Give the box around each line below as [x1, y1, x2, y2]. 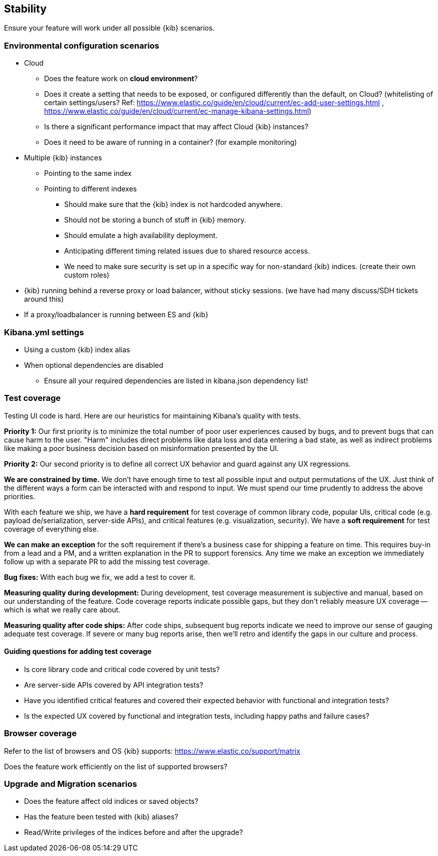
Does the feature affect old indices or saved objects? [24, 797, 198, 806]
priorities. [4, 492, 36, 501]
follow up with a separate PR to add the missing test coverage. [4, 557, 210, 566]
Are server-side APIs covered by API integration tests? [24, 680, 203, 689]
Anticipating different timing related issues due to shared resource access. [64, 247, 310, 256]
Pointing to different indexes [44, 184, 137, 193]
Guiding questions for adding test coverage [4, 647, 152, 656]
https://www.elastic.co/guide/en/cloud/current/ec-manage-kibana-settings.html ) [44, 107, 312, 116]
